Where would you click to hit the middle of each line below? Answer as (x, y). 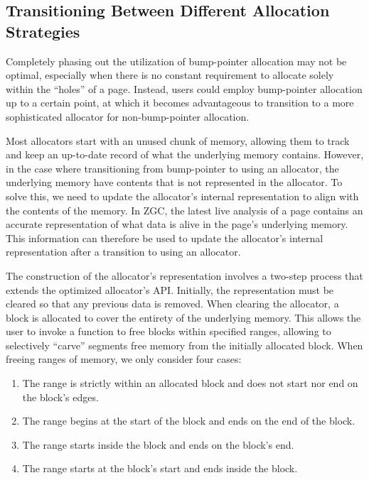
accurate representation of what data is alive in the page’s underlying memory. (177, 224)
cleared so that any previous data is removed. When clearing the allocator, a (172, 304)
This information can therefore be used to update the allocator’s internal (165, 238)
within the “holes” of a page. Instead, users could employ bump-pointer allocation (184, 88)
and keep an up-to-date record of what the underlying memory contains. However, (185, 154)
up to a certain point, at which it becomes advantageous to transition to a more (180, 103)
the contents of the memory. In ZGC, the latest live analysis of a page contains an (184, 210)
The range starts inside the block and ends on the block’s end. (158, 444)
